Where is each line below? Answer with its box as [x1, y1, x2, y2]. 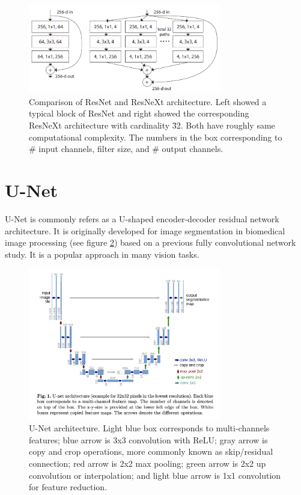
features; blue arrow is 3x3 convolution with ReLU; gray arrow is [29, 433, 268, 446]
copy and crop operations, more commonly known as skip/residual [29, 445, 273, 458]
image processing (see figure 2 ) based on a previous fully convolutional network [5, 236, 296, 249]
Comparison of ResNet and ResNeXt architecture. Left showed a [29, 95, 267, 108]
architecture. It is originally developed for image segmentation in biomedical [5, 224, 285, 237]
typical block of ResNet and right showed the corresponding [29, 107, 249, 120]
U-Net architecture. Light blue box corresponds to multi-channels [29, 422, 270, 434]
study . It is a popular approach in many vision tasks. [5, 247, 199, 260]
